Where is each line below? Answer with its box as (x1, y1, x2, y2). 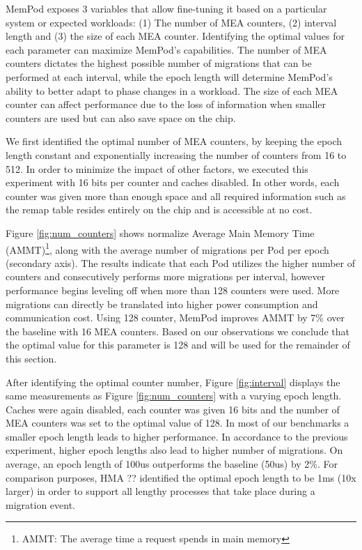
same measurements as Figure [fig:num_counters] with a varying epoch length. (6, 388, 342, 403)
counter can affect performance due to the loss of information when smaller (6, 97, 326, 112)
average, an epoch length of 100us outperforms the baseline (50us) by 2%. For (6, 457, 338, 471)
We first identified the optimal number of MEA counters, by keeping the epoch (6, 134, 343, 148)
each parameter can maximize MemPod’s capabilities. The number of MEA (6, 42, 327, 56)
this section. (6, 351, 57, 365)
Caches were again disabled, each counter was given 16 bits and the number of (6, 402, 340, 416)
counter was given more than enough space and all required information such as (6, 188, 346, 203)
